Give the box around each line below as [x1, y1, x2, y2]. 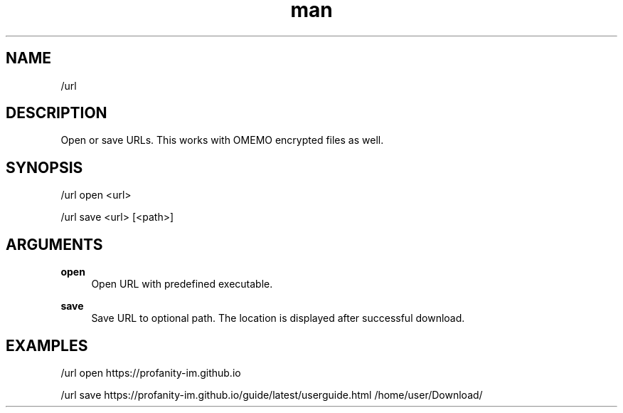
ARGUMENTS [6, 235, 103, 253]
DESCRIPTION [6, 104, 107, 122]
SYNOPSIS [6, 158, 83, 177]
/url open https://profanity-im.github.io [60, 366, 241, 379]
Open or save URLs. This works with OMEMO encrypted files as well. [60, 134, 384, 147]
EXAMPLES [6, 336, 88, 355]
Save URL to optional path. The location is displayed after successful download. [91, 312, 465, 325]
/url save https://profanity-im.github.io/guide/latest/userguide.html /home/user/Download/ [60, 388, 483, 401]
